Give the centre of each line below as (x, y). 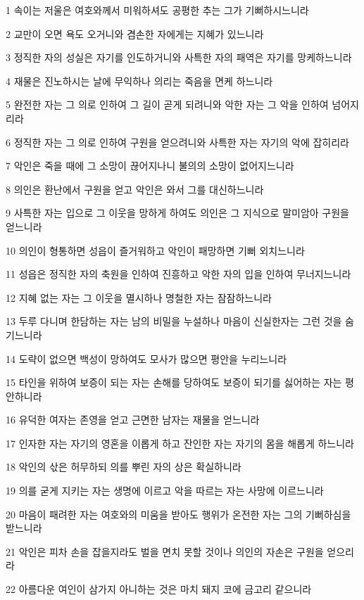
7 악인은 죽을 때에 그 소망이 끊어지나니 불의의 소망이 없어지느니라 (150, 166)
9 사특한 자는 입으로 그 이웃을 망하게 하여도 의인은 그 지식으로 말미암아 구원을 (177, 213)
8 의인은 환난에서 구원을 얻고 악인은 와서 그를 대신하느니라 (135, 189)
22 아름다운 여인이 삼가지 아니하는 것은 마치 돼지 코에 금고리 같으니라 (159, 589)
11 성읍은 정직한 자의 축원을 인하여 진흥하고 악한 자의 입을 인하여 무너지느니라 (178, 274)
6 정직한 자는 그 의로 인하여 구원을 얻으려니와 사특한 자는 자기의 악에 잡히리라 (177, 142)
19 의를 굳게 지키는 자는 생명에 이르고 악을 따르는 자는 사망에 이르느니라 (165, 491)
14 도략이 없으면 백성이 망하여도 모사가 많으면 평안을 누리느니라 (146, 358)
